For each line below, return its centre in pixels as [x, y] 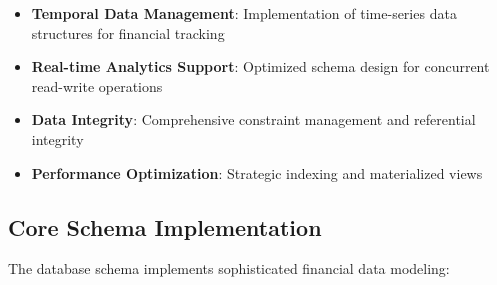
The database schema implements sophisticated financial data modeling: [229, 268]
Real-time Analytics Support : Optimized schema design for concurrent [260, 66]
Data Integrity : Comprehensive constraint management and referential [253, 119]
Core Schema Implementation [165, 226]
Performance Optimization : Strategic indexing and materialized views [257, 172]
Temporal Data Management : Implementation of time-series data [244, 13]
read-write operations [97, 85]
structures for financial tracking [128, 32]
